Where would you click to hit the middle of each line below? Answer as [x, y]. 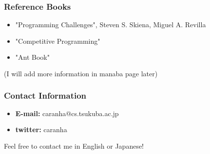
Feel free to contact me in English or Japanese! [74, 146]
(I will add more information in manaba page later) [81, 73]
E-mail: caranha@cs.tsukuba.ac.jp [67, 113]
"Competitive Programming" [58, 41]
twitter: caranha [41, 129]
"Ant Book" [32, 57]
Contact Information [45, 95]
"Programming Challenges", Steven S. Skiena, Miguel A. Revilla [111, 25]
